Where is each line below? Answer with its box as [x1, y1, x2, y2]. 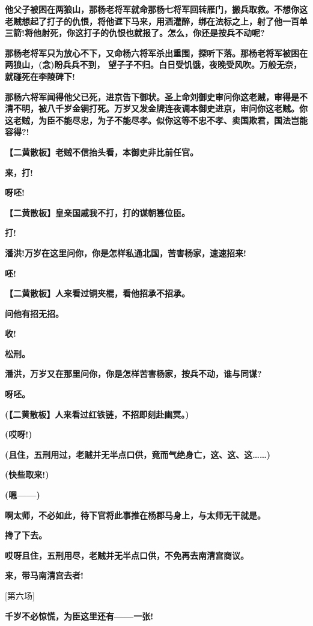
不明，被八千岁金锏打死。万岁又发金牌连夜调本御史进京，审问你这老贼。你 [13, 102, 308, 115]
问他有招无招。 [5, 307, 64, 319]
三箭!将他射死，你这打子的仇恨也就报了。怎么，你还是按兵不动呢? [5, 26, 265, 39]
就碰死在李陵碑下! [5, 70, 75, 82]
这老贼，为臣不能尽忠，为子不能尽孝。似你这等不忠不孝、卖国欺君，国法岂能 [5, 113, 308, 126]
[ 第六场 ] [5, 589, 35, 601]
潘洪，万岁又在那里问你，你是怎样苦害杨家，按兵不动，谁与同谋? [5, 367, 262, 380]
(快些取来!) [5, 468, 49, 481]
